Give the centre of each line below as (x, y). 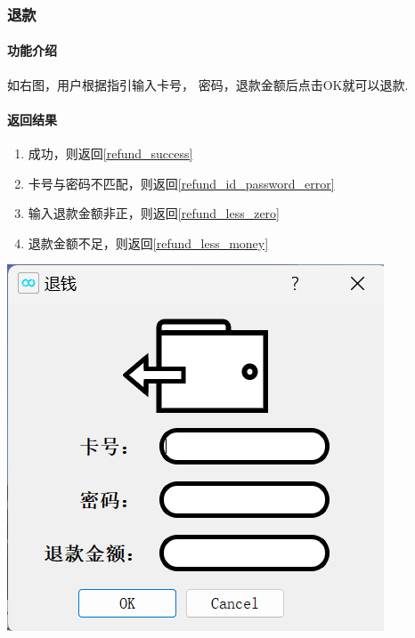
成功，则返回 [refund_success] (110, 153)
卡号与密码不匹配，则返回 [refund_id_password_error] (181, 183)
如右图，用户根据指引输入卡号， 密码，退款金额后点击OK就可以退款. (208, 84)
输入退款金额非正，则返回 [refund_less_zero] (154, 213)
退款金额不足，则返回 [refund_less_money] (148, 242)
